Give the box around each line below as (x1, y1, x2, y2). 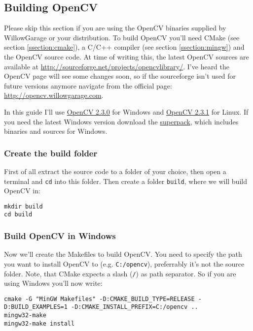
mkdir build (4, 203, 43, 210)
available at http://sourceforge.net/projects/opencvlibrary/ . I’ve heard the (4, 61, 230, 71)
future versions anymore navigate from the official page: (4, 80, 172, 90)
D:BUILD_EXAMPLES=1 (4, 303, 68, 311)
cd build (4, 211, 33, 218)
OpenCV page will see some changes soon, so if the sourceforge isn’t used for (4, 71, 236, 81)
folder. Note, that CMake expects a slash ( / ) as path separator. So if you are (4, 268, 236, 278)
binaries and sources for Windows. (4, 126, 108, 136)
